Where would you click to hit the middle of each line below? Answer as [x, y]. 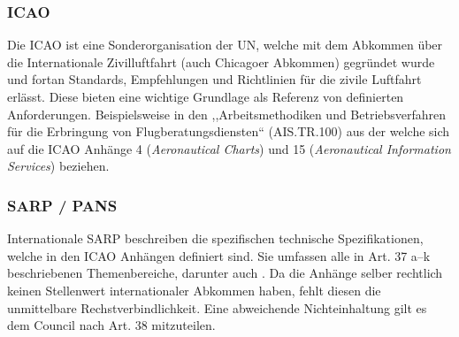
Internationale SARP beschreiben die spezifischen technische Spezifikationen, [215, 238]
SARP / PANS [62, 205]
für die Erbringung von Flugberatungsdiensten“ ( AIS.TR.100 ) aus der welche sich [229, 131]
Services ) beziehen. [58, 166]
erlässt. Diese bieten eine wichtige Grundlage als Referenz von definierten [206, 96]
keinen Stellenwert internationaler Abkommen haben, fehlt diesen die [194, 290]
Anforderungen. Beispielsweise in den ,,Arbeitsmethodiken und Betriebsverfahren [227, 114]
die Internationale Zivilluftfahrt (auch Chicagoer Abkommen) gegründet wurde [221, 61]
